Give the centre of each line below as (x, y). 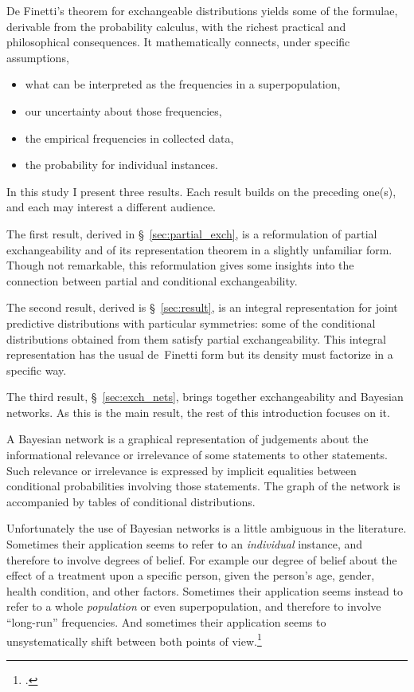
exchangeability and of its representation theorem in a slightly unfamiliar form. (199, 249)
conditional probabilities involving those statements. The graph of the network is (203, 486)
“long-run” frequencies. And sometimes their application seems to (166, 622)
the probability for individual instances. (121, 165)
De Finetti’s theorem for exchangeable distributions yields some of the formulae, (202, 10)
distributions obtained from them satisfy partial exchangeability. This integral (196, 338)
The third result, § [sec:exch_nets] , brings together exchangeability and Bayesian (205, 397)
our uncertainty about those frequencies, (123, 110)
